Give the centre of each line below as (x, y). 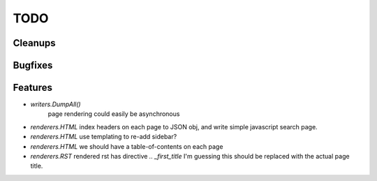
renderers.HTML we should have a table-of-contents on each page (127, 146)
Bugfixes (33, 65)
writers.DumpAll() (56, 104)
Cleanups (34, 43)
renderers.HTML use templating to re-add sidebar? (104, 137)
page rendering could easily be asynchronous (114, 114)
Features (32, 88)
